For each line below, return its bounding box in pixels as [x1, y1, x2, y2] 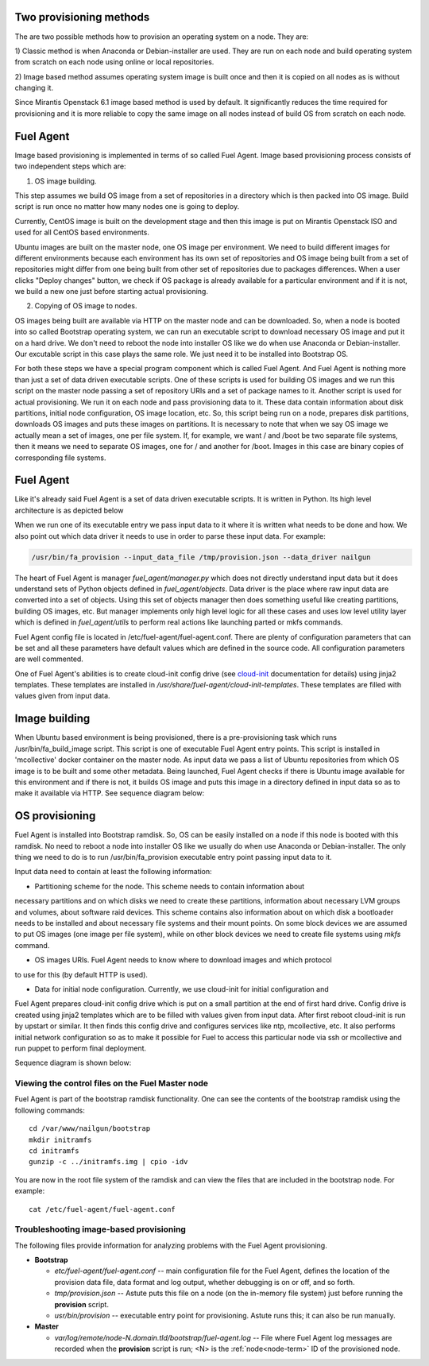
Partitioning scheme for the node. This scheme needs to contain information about [34, 881, 305, 891]
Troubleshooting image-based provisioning [14, 1224, 187, 1235]
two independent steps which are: [14, 161, 126, 171]
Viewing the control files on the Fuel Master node [14, 1078, 208, 1089]
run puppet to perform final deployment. [14, 1043, 147, 1053]
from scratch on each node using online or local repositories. [14, 57, 214, 67]
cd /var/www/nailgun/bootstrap [29, 1124, 151, 1133]
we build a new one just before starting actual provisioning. [14, 287, 208, 296]
